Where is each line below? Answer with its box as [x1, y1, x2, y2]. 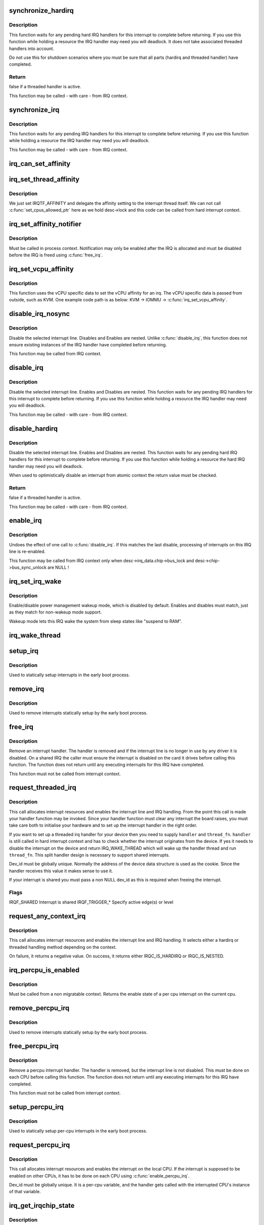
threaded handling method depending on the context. [9, 944, 117, 950]
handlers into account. [9, 46, 54, 51]
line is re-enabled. [9, 549, 46, 555]
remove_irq [9, 685, 44, 693]
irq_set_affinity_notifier [9, 220, 82, 228]
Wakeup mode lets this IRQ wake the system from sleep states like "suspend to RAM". [9, 618, 182, 624]
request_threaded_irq [9, 784, 77, 792]
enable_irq [9, 516, 42, 525]
